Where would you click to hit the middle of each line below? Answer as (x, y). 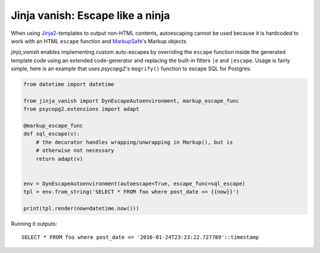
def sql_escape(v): (52, 134)
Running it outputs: (34, 223)
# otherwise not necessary (75, 150)
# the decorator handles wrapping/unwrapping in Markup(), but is (135, 142)
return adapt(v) (59, 159)
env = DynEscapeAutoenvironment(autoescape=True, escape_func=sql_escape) (135, 184)
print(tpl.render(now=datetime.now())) (81, 208)
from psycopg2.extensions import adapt (81, 109)
